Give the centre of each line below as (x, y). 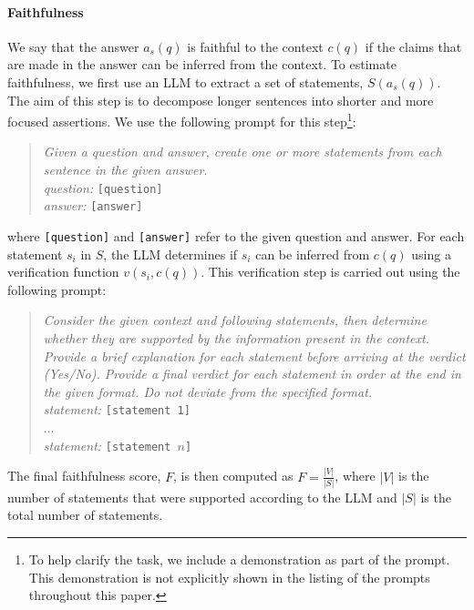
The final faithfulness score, (84, 476)
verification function (63, 272)
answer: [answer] (93, 205)
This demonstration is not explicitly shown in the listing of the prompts (229, 577)
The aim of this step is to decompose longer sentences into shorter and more (221, 100)
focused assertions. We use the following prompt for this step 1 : (182, 120)
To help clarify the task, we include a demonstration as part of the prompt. (239, 559)
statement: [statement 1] (117, 409)
